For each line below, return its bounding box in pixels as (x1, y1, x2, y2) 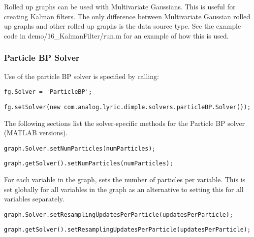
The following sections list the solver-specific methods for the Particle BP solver (4, 118, 245, 128)
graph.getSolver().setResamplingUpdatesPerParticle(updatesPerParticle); (4, 226, 251, 234)
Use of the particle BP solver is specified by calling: (4, 71, 159, 81)
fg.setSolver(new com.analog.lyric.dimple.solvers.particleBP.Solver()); (4, 103, 251, 111)
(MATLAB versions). (4, 127, 68, 138)
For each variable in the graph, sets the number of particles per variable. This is (4, 174, 246, 184)
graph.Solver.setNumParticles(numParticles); (4, 145, 156, 152)
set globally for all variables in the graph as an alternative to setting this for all (4, 184, 244, 194)
